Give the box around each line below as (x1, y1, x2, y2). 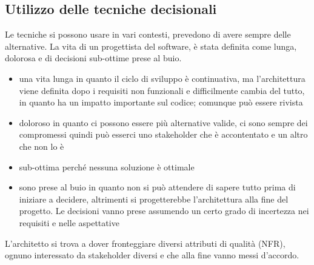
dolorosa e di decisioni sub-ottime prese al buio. (5, 52, 182, 64)
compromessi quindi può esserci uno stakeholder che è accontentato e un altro (19, 128, 308, 141)
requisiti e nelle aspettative (19, 216, 119, 229)
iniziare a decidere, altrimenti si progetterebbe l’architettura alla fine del (19, 192, 289, 205)
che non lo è (19, 139, 64, 152)
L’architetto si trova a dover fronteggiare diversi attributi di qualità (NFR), (5, 236, 286, 249)
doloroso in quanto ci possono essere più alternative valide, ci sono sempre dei (19, 116, 308, 129)
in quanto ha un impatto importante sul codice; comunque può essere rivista (19, 96, 303, 109)
